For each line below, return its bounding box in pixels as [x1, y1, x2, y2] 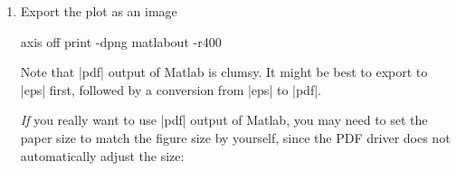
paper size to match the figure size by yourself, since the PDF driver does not [20, 128, 451, 147]
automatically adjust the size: [20, 146, 185, 165]
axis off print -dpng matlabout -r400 [20, 32, 222, 51]
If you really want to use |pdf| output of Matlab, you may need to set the [20, 110, 428, 129]
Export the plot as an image [20, 2, 177, 20]
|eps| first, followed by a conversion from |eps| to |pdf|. [20, 80, 321, 99]
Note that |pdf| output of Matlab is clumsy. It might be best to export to [20, 62, 428, 81]
